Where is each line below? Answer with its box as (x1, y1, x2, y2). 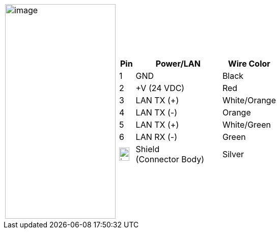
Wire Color (228, 59, 270, 69)
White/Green (222, 120, 271, 130)
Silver (222, 149, 244, 159)
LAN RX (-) (135, 132, 177, 142)
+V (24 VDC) (135, 83, 185, 93)
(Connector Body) (135, 154, 205, 164)
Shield (135, 144, 160, 154)
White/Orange (222, 95, 276, 105)
